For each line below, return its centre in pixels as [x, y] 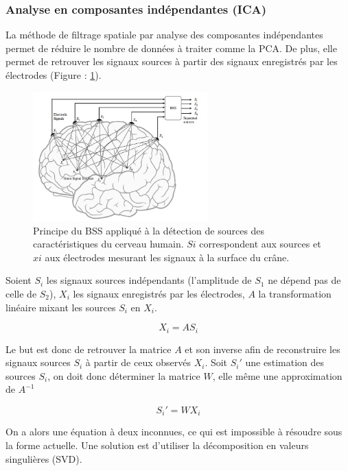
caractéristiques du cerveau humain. [108, 244]
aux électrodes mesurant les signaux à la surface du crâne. [167, 257]
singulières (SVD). [44, 458]
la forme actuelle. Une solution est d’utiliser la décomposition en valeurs [157, 445]
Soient [19, 280]
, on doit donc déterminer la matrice [124, 375]
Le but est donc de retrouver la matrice [89, 349]
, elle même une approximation [277, 375]
